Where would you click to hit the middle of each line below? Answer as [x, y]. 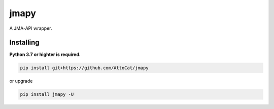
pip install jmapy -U [47, 94]
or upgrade [21, 81]
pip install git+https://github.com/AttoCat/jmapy [84, 68]
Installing [25, 43]
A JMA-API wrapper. [31, 28]
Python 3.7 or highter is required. [45, 54]
